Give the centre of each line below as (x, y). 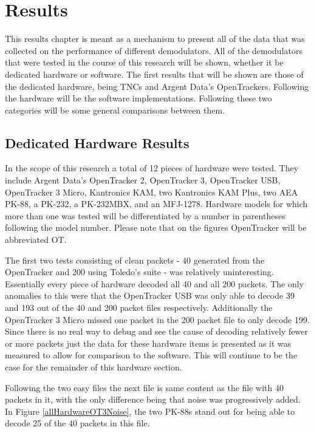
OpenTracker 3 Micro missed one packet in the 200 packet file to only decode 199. (157, 319)
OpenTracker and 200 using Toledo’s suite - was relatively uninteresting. (139, 272)
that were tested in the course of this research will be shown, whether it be (144, 62)
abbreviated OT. (36, 240)
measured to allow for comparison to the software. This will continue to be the (151, 355)
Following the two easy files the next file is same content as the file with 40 (145, 387)
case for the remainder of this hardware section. (94, 367)
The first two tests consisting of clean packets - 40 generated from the (135, 260)
